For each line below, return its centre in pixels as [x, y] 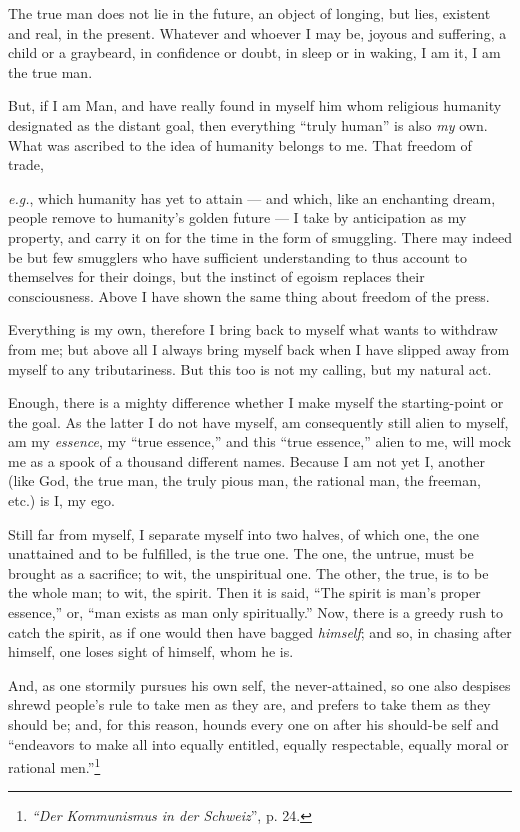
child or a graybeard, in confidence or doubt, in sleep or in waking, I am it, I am [254, 52]
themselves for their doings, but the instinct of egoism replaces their [216, 276]
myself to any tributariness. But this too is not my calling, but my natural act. [250, 368]
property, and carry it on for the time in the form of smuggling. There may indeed [260, 236]
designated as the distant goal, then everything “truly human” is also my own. [248, 124]
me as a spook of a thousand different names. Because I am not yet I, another [246, 460]
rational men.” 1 [54, 765]
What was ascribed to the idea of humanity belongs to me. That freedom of [240, 144]
